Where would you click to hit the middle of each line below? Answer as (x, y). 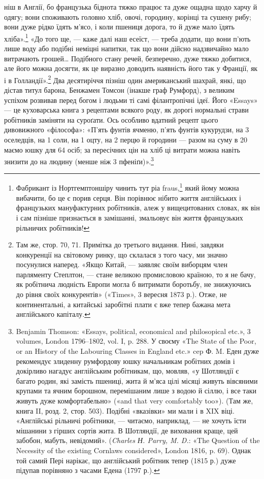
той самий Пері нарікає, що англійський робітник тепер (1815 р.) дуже (126, 460)
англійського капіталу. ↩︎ (53, 314)
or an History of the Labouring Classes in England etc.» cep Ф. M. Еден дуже (137, 351)
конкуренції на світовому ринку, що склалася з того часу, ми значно (122, 254)
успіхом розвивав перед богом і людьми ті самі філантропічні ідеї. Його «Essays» (131, 100)
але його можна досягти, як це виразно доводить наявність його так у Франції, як (131, 68)
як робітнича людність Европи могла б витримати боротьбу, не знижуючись (134, 284)
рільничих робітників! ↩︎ (53, 227)
